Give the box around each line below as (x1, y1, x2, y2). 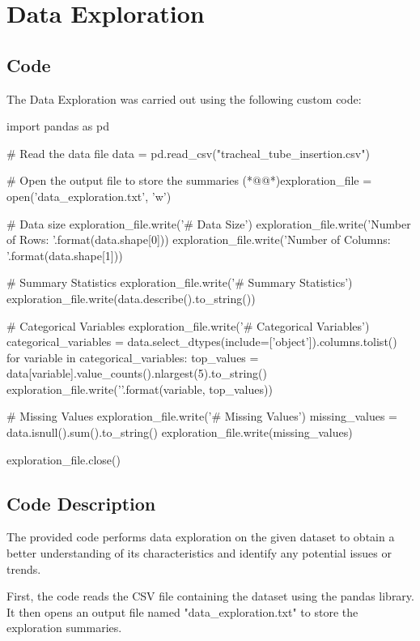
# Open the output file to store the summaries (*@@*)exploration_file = (6, 172, 372, 189)
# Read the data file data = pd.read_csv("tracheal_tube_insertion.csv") (6, 144, 370, 161)
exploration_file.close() (6, 451, 121, 468)
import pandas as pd (6, 118, 109, 135)
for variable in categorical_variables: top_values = (6, 348, 259, 365)
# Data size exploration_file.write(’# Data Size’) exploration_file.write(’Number (6, 215, 411, 232)
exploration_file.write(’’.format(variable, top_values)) (6, 380, 273, 397)
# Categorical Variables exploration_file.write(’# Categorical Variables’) (6, 317, 370, 334)
